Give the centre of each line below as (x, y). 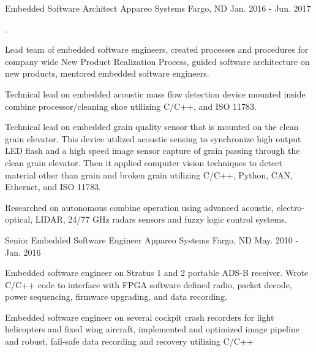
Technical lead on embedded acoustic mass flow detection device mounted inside (155, 94)
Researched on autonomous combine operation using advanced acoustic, (140, 207)
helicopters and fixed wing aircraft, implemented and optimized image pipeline (152, 329)
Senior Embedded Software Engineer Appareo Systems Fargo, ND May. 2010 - (152, 239)
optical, (19, 219)
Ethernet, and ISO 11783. (53, 187)
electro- (291, 207)
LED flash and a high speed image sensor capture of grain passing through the (152, 151)
